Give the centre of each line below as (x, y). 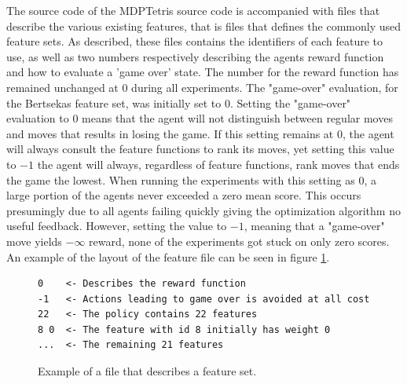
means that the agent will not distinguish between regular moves (237, 118)
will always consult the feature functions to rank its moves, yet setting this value (200, 149)
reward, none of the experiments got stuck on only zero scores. (239, 241)
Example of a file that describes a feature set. (147, 371)
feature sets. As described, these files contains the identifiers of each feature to (195, 41)
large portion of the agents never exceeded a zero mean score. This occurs (184, 195)
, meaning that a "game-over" (314, 226)
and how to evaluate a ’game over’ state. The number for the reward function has (203, 72)
